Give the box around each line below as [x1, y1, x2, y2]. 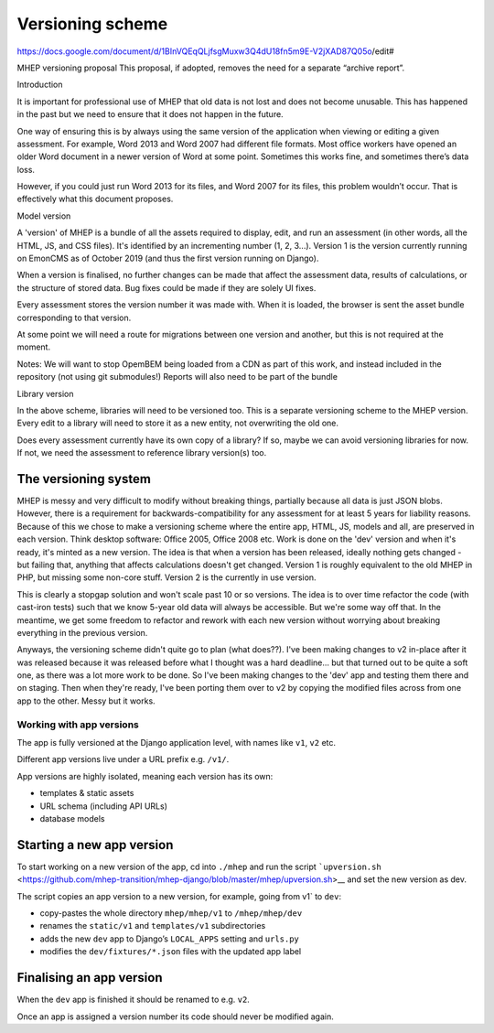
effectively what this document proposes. [16, 193, 174, 205]
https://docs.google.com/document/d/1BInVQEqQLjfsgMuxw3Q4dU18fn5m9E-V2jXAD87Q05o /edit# [16, 46, 395, 57]
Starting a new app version [16, 837, 174, 853]
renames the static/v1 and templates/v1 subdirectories [39, 920, 266, 931]
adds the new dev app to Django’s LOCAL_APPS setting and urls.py [39, 933, 299, 944]
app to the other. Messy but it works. [16, 695, 156, 706]
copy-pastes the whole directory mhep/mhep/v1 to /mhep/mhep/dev [39, 908, 303, 919]
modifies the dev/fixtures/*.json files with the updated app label [39, 946, 302, 957]
